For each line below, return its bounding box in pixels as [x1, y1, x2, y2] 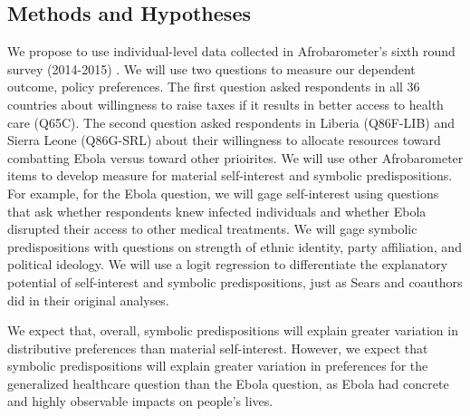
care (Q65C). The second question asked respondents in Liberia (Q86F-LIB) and [7, 112, 455, 131]
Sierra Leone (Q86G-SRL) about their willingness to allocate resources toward [7, 131, 441, 150]
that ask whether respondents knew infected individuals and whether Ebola [7, 201, 427, 220]
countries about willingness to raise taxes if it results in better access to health [7, 94, 444, 113]
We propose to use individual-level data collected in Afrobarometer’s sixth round [7, 42, 456, 61]
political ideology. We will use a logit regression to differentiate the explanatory [7, 255, 448, 274]
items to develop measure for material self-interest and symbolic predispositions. [7, 166, 453, 185]
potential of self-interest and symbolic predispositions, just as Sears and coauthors [7, 272, 463, 291]
